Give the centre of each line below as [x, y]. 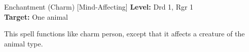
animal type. [24, 43]
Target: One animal [36, 16]
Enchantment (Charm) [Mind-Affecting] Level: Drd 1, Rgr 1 [99, 7]
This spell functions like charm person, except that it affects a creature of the [124, 34]
